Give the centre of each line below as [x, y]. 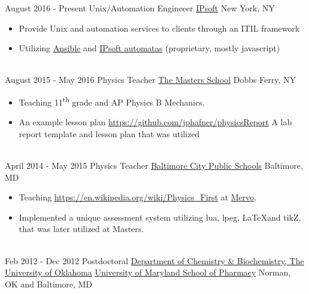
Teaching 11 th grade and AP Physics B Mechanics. [112, 101]
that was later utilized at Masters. [81, 229]
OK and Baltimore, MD [49, 284]
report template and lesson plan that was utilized [109, 133]
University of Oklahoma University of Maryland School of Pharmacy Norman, [148, 272]
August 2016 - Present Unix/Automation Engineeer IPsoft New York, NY [140, 8]
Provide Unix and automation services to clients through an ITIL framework [159, 28]
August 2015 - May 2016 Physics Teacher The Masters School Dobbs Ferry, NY [150, 80]
